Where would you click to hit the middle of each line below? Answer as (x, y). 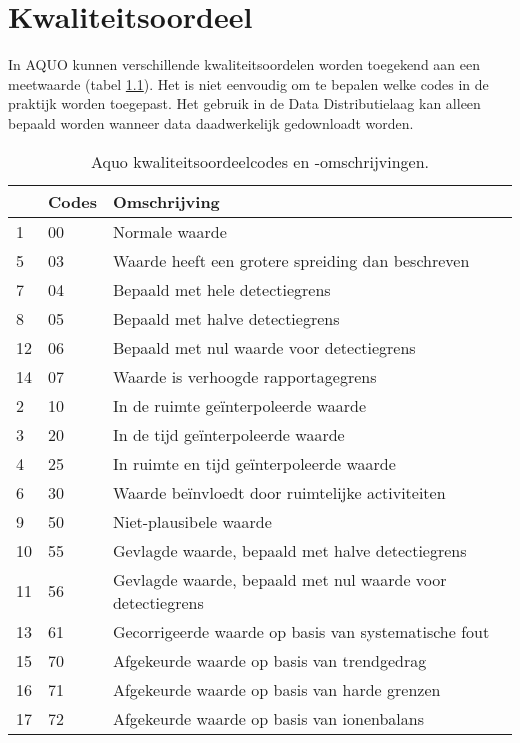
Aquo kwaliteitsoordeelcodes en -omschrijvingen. (260, 161)
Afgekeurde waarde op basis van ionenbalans (268, 718)
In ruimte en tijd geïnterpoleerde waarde (254, 463)
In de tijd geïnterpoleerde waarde (228, 434)
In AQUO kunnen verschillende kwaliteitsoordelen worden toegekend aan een (244, 64)
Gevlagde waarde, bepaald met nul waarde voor (279, 579)
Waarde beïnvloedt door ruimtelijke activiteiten (279, 492)
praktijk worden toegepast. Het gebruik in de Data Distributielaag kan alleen (244, 103)
